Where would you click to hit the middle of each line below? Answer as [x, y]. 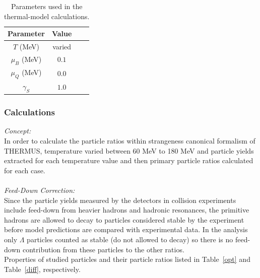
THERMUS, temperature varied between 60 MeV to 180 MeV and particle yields [129, 150]
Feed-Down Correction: [40, 190]
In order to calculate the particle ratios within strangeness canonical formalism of [130, 141]
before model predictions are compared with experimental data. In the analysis [126, 229]
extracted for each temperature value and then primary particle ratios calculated [129, 160]
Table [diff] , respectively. [42, 269]
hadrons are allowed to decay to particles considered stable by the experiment [124, 219]
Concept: [18, 131]
